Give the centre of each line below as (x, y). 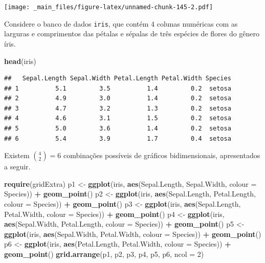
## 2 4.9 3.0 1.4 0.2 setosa (118, 98)
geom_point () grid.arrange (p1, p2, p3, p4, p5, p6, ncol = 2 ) (104, 254)
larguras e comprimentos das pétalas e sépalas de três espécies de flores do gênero (132, 34)
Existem (17, 155)
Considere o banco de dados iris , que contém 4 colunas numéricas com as (121, 23)
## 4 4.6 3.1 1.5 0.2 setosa (118, 118)
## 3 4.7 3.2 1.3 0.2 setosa (118, 108)
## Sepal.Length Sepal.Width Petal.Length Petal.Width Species (118, 79)
